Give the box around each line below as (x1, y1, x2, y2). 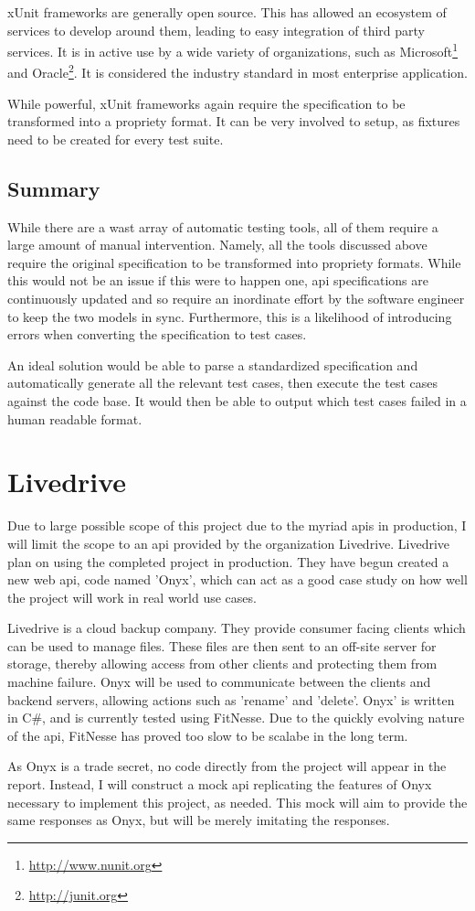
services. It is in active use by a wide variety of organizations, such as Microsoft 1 (7, 39, 459, 60)
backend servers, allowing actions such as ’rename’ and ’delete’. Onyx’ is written (7, 690, 455, 709)
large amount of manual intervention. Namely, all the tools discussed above (7, 235, 427, 254)
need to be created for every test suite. (7, 129, 224, 148)
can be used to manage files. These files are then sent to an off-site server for (7, 636, 437, 655)
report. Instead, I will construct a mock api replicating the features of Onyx (7, 775, 432, 794)
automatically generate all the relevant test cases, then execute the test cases (7, 373, 438, 392)
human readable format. (7, 409, 142, 428)
